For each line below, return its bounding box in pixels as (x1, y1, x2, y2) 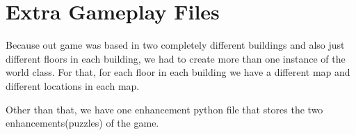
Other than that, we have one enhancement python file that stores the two (6, 102, 323, 116)
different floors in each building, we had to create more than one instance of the (6, 51, 346, 65)
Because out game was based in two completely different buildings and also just (6, 38, 345, 52)
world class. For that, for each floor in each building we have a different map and (6, 65, 350, 79)
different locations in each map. (6, 78, 140, 93)
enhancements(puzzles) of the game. (6, 116, 159, 130)
